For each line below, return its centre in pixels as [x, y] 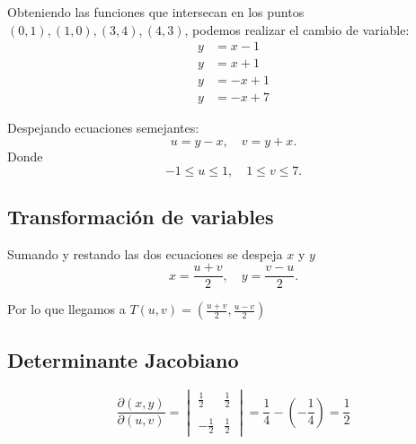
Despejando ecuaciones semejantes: [103, 128]
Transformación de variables [141, 216]
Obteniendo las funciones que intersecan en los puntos [156, 12]
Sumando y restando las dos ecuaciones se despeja [145, 253]
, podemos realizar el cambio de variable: [297, 29]
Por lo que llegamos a [66, 309]
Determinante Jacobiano [123, 359]
